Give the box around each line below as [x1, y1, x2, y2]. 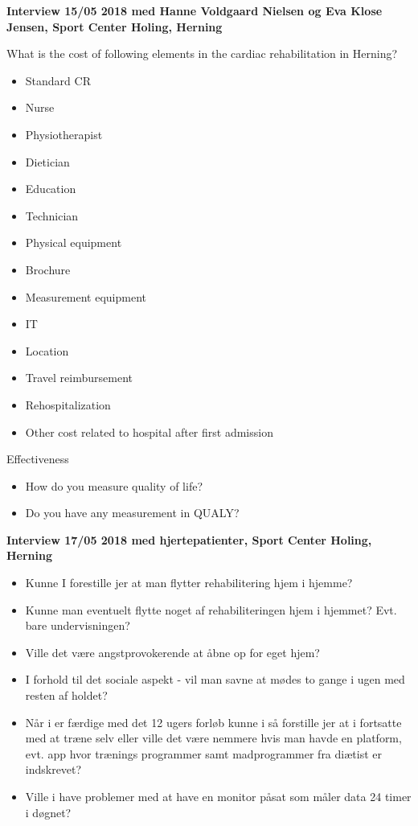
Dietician [25, 153, 70, 170]
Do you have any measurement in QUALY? [25, 504, 240, 521]
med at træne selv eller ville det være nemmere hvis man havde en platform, [25, 729, 402, 746]
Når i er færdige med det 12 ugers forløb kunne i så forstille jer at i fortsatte [25, 713, 402, 730]
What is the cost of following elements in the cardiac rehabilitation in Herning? [6, 45, 398, 62]
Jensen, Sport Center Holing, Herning [6, 18, 223, 35]
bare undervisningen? [25, 617, 130, 634]
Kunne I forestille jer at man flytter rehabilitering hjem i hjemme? [25, 574, 353, 591]
